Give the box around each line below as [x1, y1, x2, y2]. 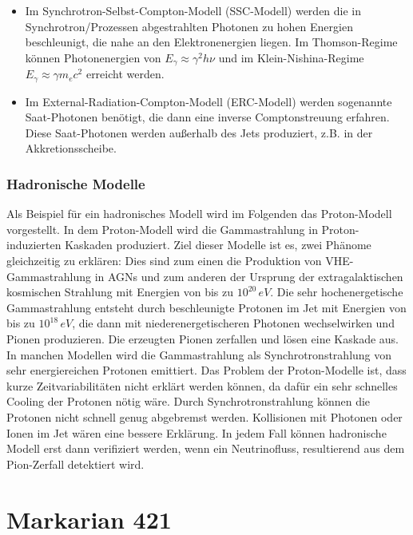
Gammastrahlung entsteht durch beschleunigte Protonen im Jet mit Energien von [6, 299, 407, 315]
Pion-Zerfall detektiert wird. [6, 455, 145, 472]
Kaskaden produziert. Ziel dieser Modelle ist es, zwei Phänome [65, 236, 371, 253]
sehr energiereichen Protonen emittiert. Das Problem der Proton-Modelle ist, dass [6, 362, 407, 378]
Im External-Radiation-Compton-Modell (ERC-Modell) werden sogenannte [25, 93, 392, 109]
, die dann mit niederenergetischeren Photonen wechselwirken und [72, 315, 395, 331]
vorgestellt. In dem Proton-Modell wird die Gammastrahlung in [6, 220, 318, 237]
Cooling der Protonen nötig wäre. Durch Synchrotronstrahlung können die [6, 393, 371, 410]
